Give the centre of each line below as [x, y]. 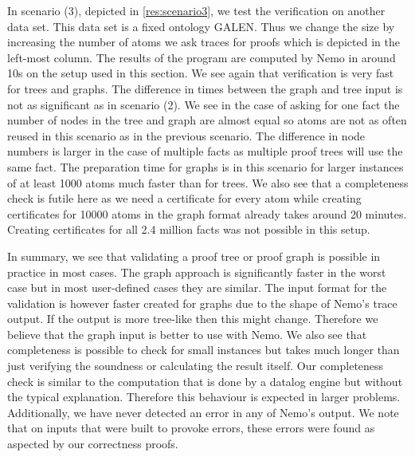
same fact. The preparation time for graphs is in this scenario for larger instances [206, 166]
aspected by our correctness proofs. [93, 444]
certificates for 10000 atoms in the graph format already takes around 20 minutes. [207, 213]
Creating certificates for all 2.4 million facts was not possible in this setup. [189, 229]
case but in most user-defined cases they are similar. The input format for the [197, 288]
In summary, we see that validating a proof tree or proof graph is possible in [194, 256]
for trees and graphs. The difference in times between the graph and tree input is [205, 88]
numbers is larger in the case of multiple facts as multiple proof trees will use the [205, 151]
